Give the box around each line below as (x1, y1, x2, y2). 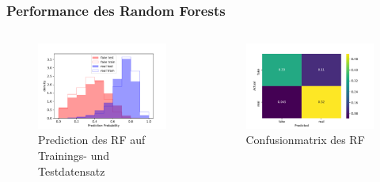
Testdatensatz (38, 162, 105, 179)
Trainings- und (38, 147, 109, 164)
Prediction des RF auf (38, 131, 146, 148)
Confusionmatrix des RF (245, 131, 365, 148)
